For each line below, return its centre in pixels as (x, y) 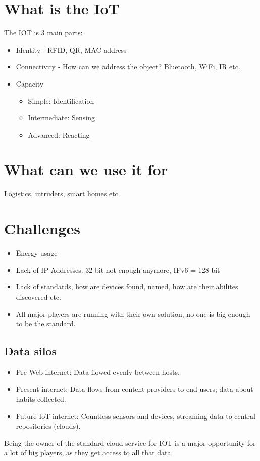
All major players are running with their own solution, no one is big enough (133, 313)
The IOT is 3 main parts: (43, 33)
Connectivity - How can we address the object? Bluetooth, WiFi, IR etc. (128, 67)
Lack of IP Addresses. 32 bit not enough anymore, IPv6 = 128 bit (118, 269)
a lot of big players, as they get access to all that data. (89, 453)
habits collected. (41, 399)
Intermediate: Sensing (61, 118)
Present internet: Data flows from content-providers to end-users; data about (135, 389)
